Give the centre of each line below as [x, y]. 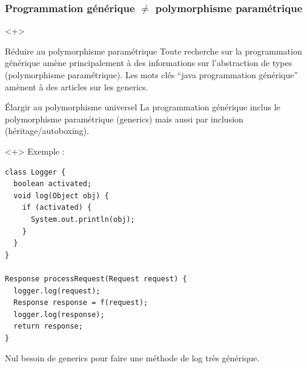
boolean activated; [53, 184]
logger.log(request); [57, 291]
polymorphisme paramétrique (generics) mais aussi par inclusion [124, 119]
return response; [48, 326]
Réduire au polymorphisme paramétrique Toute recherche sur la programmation [153, 51]
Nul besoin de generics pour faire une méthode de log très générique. [132, 358]
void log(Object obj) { [61, 196]
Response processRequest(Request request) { [96, 279]
